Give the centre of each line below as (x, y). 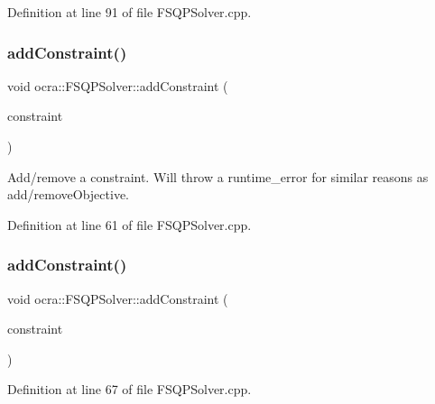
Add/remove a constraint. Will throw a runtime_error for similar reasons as (218, 176)
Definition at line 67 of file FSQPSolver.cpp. (130, 389)
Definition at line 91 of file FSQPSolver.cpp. (130, 12)
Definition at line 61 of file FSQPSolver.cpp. (130, 224)
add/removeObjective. (68, 194)
